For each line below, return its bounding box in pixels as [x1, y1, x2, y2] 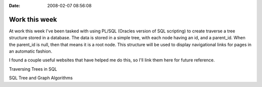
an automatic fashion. [9, 48, 52, 54]
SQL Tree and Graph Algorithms [9, 75, 73, 81]
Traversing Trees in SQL [9, 66, 57, 72]
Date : [9, 3, 20, 8]
